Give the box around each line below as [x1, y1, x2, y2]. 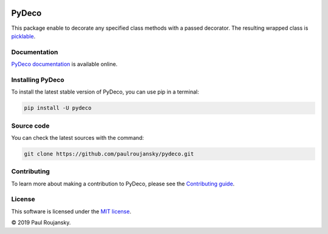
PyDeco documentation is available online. [11, 61, 118, 68]
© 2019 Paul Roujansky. [11, 219, 71, 226]
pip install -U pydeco [24, 105, 92, 112]
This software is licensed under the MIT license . [11, 207, 132, 215]
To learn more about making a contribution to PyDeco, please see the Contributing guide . [11, 180, 235, 187]
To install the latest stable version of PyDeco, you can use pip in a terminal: [11, 88, 200, 95]
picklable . [11, 32, 36, 40]
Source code [11, 122, 50, 130]
